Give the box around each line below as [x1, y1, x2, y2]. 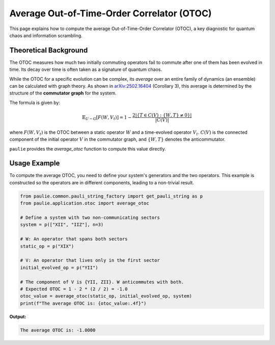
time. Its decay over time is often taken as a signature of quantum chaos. [9, 66, 162, 72]
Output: [9, 313, 26, 319]
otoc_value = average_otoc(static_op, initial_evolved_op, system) [20, 293, 193, 299]
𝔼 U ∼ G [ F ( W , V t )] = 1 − [81, 114, 132, 121]
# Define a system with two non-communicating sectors [20, 215, 160, 220]
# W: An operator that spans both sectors [20, 236, 128, 242]
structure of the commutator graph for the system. [9, 90, 117, 96]
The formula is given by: [9, 100, 61, 106]
